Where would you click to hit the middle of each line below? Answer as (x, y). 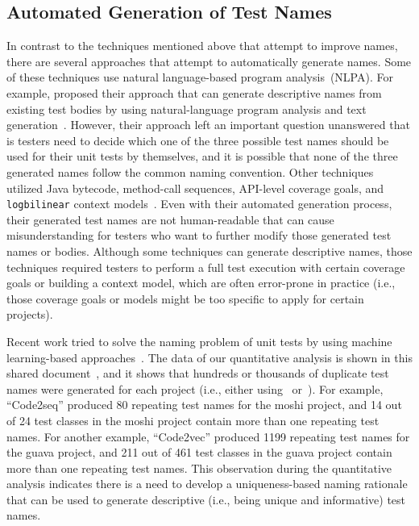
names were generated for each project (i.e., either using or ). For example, (195, 388)
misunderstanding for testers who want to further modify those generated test (199, 235)
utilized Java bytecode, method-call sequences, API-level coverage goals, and (195, 188)
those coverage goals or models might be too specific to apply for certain (185, 298)
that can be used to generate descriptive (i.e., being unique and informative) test (206, 499)
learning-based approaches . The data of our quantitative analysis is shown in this (209, 357)
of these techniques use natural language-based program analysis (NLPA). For (200, 77)
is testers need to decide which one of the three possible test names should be (198, 140)
